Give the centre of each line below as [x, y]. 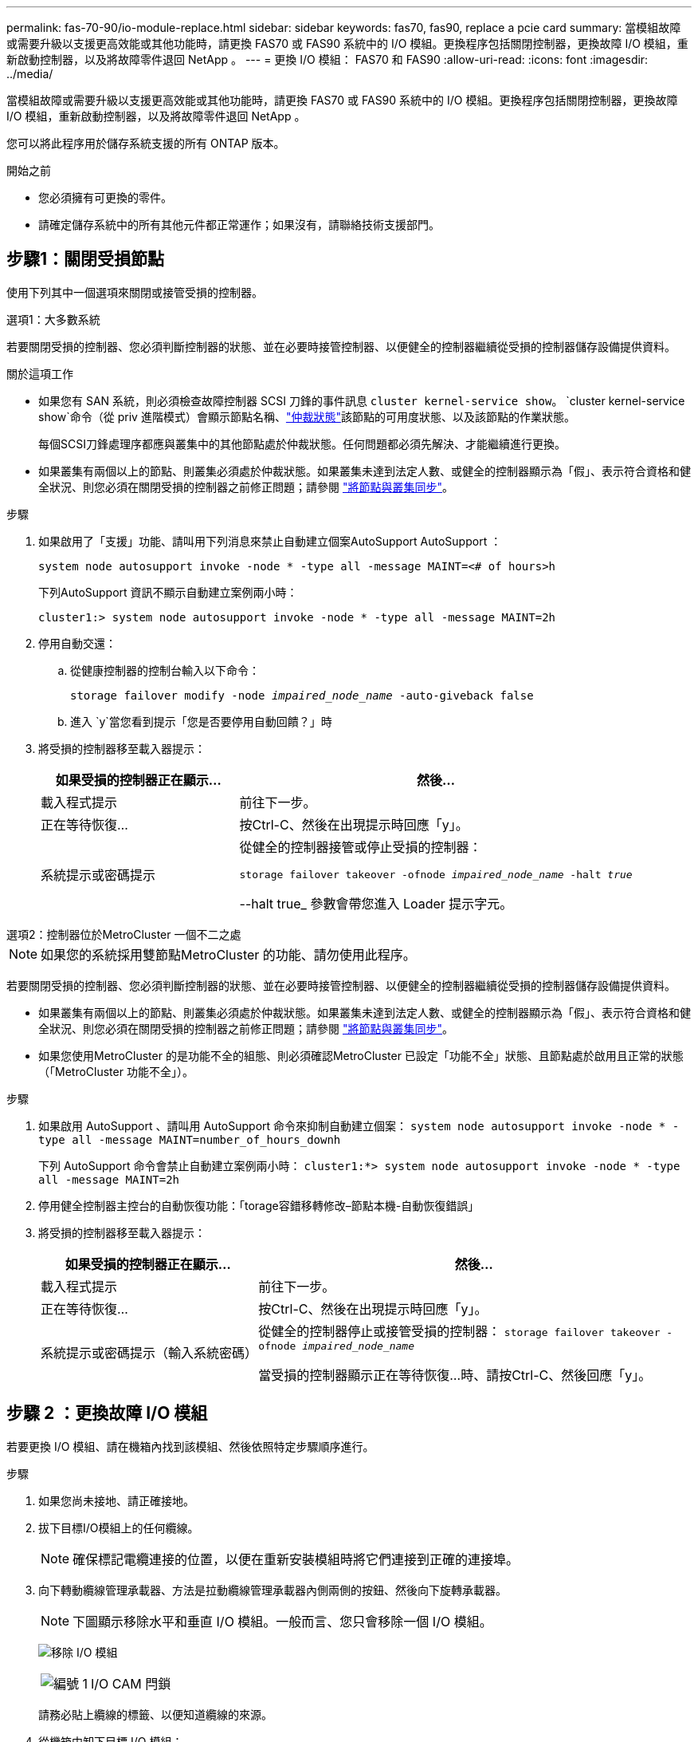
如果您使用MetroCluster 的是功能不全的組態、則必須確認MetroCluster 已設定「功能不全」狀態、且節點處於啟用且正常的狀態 [361, 1055]
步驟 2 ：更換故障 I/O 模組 [107, 1413]
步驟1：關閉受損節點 [86, 259]
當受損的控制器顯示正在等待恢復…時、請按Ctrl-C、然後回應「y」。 [455, 1375]
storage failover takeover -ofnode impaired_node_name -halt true [436, 874]
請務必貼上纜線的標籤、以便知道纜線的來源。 [155, 1714]
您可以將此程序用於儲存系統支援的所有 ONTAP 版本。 [146, 143]
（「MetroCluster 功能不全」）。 [116, 1071]
